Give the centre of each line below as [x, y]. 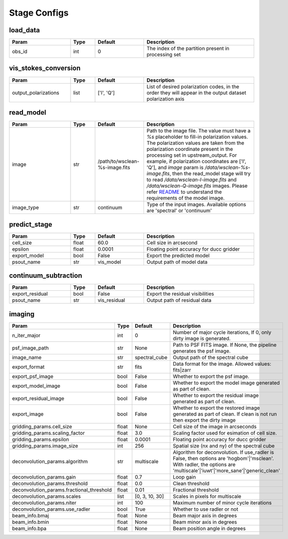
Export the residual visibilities [180, 294]
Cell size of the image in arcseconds [215, 426]
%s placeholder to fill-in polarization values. [197, 137]
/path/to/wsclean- [119, 162]
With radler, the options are [204, 464]
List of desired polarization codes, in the [193, 87]
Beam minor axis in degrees [205, 522]
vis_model [109, 262]
